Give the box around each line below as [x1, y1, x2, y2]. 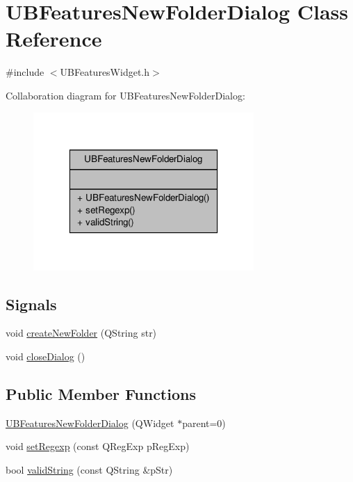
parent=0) [182, 415, 226, 430]
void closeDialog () [6, 349, 85, 363]
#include [6, 65, 44, 79]
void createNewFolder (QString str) [6, 326, 157, 340]
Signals [6, 293, 57, 314]
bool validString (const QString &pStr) [6, 462, 173, 476]
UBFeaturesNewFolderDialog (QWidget [6, 415, 174, 430]
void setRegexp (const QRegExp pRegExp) [6, 439, 190, 453]
